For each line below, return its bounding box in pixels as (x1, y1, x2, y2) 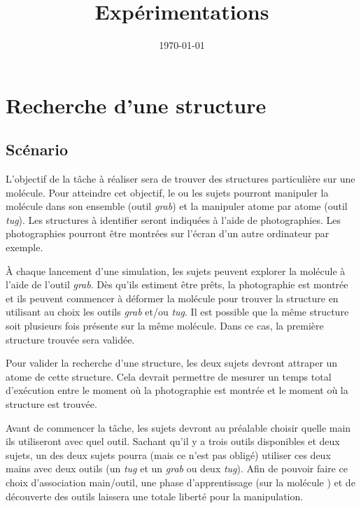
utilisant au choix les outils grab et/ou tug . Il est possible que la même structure (6, 304, 349, 319)
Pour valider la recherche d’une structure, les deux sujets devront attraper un (6, 355, 338, 370)
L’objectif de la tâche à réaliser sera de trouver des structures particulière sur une (6, 171, 355, 186)
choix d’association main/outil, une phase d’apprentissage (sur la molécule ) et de (6, 474, 355, 489)
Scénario (6, 139, 69, 160)
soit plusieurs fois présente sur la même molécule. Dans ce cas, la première (6, 318, 324, 333)
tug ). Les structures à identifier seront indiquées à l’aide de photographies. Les (6, 212, 341, 227)
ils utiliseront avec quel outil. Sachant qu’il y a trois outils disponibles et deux (6, 434, 340, 449)
